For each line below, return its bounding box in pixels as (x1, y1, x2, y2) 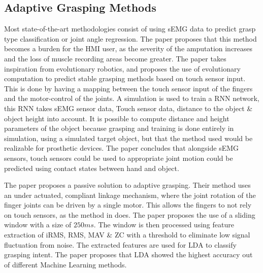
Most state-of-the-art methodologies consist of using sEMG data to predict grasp (4, 23, 256, 34)
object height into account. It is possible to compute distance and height (4, 113, 229, 123)
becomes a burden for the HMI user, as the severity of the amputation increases (4, 43, 253, 54)
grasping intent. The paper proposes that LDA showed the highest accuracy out (4, 249, 253, 260)
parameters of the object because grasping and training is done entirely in (4, 123, 234, 133)
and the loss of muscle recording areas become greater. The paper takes (4, 53, 226, 63)
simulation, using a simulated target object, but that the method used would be (4, 132, 253, 143)
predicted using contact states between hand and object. (4, 162, 179, 173)
